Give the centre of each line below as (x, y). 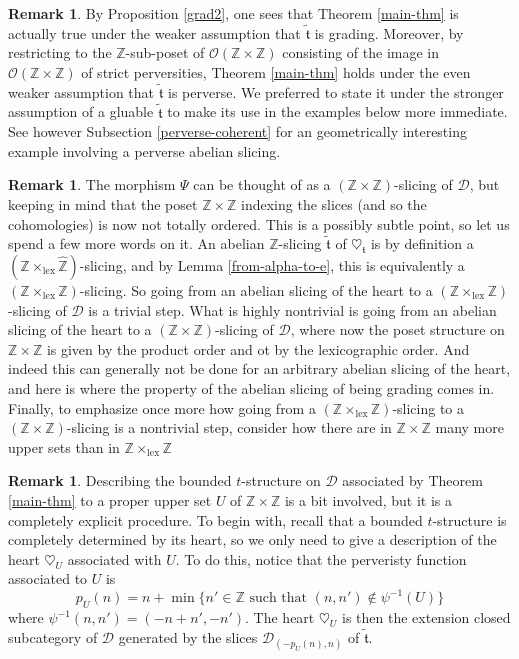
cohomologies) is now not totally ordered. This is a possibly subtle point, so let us (259, 223)
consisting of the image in (361, 52)
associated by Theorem (412, 480)
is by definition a (422, 243)
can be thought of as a (262, 184)
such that (278, 598)
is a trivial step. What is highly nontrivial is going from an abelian (292, 309)
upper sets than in (64, 446)
